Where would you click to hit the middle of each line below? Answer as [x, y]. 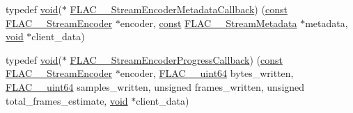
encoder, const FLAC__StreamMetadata [209, 23]
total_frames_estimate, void [67, 100]
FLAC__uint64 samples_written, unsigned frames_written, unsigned [155, 86]
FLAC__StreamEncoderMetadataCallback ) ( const [179, 9]
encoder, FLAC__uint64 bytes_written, [207, 73]
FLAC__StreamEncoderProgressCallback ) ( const [176, 59]
